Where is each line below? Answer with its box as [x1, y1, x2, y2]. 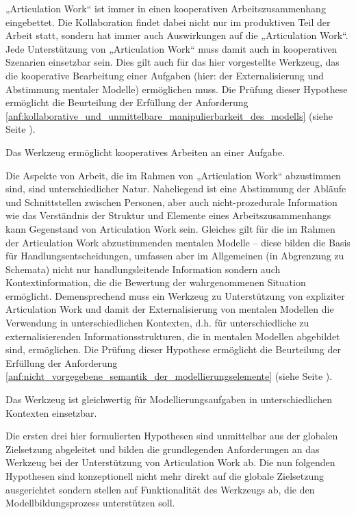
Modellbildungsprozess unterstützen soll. [5, 496, 175, 510]
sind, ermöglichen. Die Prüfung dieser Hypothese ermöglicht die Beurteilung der [5, 342, 341, 357]
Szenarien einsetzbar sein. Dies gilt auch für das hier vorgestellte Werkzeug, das [5, 55, 340, 69]
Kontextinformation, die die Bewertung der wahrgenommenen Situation [5, 275, 306, 290]
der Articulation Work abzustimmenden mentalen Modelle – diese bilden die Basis [5, 235, 351, 249]
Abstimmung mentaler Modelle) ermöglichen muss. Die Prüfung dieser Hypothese [5, 81, 348, 96]
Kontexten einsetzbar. [5, 405, 97, 420]
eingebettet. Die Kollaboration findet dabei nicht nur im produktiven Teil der [5, 14, 331, 29]
